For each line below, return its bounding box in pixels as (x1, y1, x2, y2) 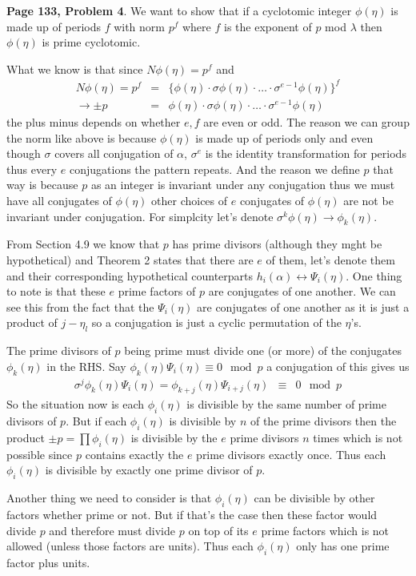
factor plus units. (6, 554, 90, 570)
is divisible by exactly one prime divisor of (45, 461, 253, 478)
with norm (114, 18, 166, 34)
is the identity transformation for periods (205, 145, 406, 162)
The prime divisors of (6, 342, 111, 359)
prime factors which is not (261, 522, 390, 538)
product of (6, 314, 58, 331)
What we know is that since (6, 60, 143, 77)
